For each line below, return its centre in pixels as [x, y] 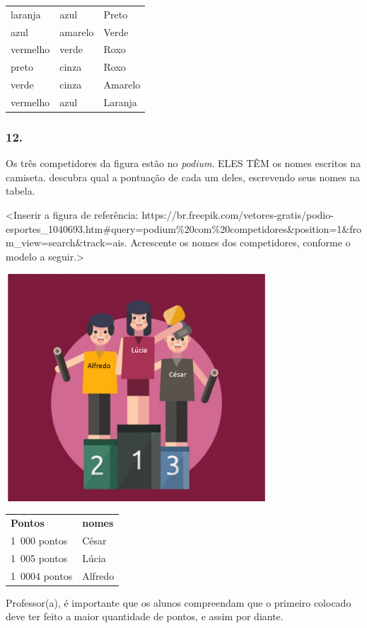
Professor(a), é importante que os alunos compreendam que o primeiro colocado [179, 602]
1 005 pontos [39, 558]
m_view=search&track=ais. [66, 242]
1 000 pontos [39, 540]
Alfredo [98, 575]
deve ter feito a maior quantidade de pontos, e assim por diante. [145, 616]
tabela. [21, 191]
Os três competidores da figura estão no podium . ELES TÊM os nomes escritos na [183, 163]
